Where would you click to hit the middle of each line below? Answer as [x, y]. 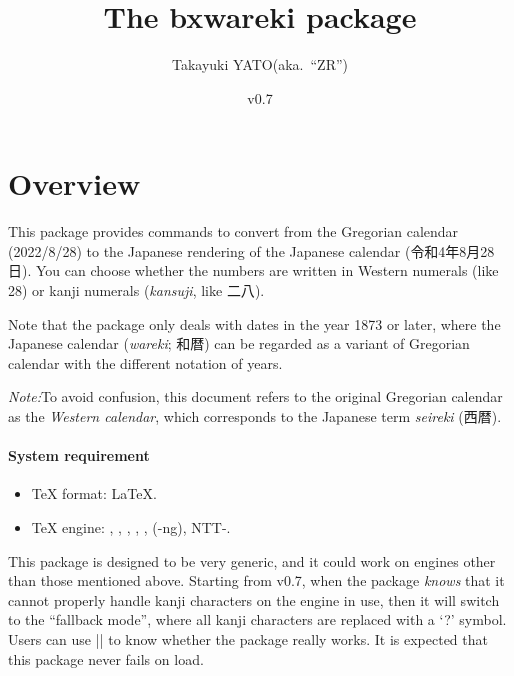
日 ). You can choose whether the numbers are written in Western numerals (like [253, 270]
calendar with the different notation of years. [145, 362]
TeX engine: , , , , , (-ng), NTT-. [131, 526]
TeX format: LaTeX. [94, 493]
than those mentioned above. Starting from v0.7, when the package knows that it [256, 580]
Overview [74, 183]
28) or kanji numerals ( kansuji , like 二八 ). [136, 290]
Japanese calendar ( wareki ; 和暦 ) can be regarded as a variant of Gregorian [239, 343]
